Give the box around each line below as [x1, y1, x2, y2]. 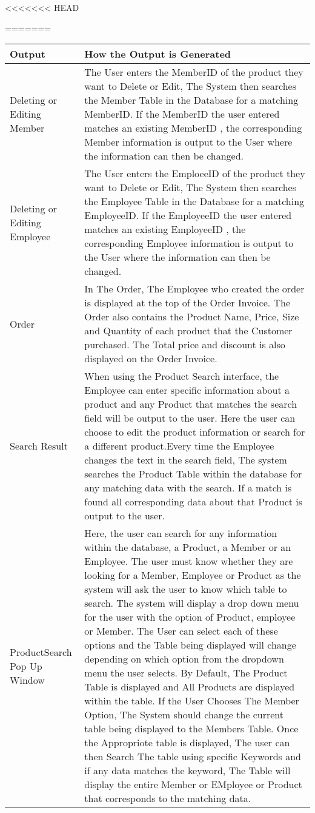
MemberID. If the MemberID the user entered [84, 107, 280, 121]
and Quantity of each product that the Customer [84, 323, 293, 338]
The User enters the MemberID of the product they [84, 65, 303, 79]
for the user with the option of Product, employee [84, 610, 296, 624]
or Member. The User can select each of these [84, 624, 278, 638]
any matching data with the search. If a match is [84, 481, 292, 495]
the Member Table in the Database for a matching [84, 93, 299, 107]
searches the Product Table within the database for [84, 467, 302, 481]
